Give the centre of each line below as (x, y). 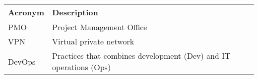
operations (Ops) (82, 67)
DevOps (22, 61)
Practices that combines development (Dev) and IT (141, 56)
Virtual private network (93, 41)
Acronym (26, 12)
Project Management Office (100, 27)
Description (75, 12)
